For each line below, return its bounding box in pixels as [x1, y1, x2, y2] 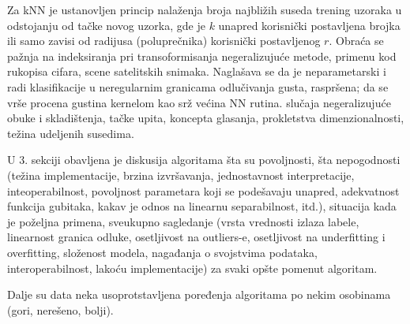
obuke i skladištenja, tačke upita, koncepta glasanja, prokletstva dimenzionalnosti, [7, 110, 404, 126]
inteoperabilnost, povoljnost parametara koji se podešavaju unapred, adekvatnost [7, 182, 400, 199]
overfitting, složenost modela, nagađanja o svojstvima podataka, [7, 244, 318, 260]
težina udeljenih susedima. [7, 125, 134, 141]
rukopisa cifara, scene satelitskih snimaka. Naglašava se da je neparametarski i [7, 63, 386, 80]
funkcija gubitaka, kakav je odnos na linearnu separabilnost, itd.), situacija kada [7, 198, 397, 214]
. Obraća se [329, 32, 384, 49]
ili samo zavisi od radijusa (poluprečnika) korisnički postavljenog [7, 32, 321, 49]
